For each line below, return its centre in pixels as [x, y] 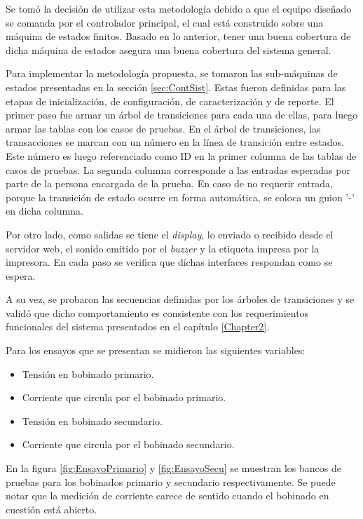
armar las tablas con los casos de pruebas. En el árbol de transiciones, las [163, 128]
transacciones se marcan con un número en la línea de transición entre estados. [175, 142]
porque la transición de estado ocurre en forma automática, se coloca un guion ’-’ [180, 197]
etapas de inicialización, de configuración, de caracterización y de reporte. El [170, 101]
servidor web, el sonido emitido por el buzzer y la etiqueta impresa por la [163, 248]
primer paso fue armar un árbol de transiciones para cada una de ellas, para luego [182, 115]
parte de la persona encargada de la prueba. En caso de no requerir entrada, [169, 183]
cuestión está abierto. [52, 509]
